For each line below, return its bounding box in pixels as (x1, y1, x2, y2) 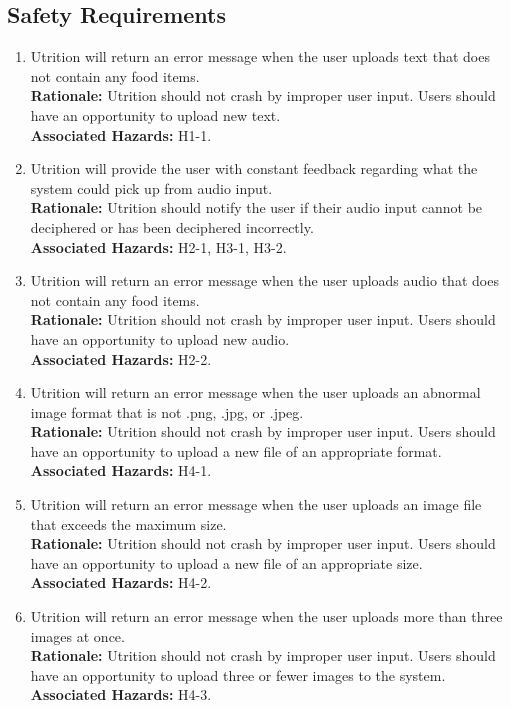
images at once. (30, 625, 125, 646)
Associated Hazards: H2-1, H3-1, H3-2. (30, 236, 287, 257)
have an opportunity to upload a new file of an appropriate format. (30, 440, 442, 461)
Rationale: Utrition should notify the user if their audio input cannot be (30, 197, 483, 218)
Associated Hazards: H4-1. (30, 460, 212, 481)
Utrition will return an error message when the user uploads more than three (30, 606, 503, 627)
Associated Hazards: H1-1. (30, 124, 212, 145)
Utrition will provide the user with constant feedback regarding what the (30, 158, 478, 179)
